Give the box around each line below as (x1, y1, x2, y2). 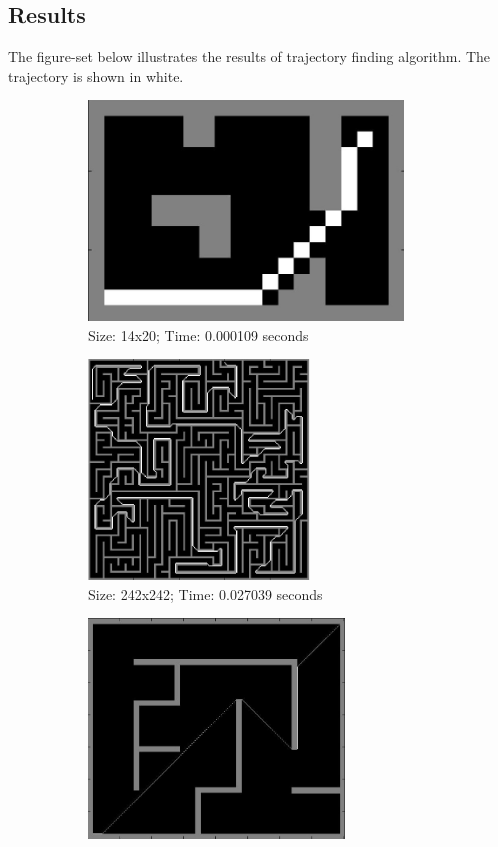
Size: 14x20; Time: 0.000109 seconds (88, 324, 309, 345)
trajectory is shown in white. (8, 65, 184, 86)
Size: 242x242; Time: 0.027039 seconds (88, 583, 323, 604)
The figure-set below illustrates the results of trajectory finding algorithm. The (8, 46, 491, 67)
